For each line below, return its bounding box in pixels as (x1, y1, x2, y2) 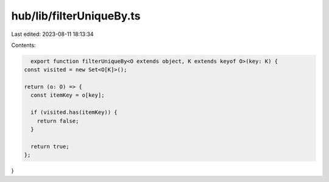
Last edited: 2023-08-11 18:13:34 (11, 30, 94, 38)
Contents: (11, 41, 36, 49)
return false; (37, 117, 79, 124)
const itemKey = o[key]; (30, 92, 105, 99)
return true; (30, 143, 69, 150)
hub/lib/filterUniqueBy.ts (11, 9, 141, 23)
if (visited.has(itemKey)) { (30, 109, 118, 116)
